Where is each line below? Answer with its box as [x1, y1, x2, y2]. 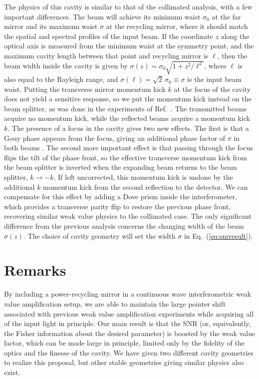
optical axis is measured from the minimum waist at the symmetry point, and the [4, 40, 254, 51]
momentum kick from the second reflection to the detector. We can [43, 181, 248, 192]
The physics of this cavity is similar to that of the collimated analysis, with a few [4, 1, 253, 11]
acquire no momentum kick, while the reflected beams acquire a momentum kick [4, 113, 250, 123]
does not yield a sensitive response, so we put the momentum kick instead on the [4, 93, 252, 104]
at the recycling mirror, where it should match [106, 21, 248, 31]
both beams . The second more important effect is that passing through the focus [4, 142, 253, 153]
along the [221, 30, 250, 41]
